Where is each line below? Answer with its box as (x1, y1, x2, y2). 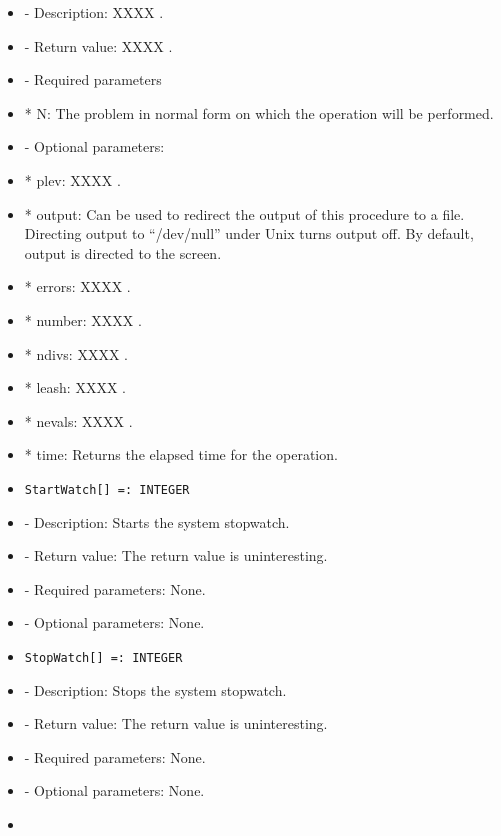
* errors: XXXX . (24, 276, 131, 297)
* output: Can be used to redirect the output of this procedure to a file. (24, 203, 465, 224)
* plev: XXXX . (24, 169, 121, 190)
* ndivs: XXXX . (24, 343, 128, 364)
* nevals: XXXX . (24, 410, 133, 431)
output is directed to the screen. (24, 242, 222, 263)
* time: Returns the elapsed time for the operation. (24, 444, 338, 465)
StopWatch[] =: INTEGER (24, 650, 183, 665)
